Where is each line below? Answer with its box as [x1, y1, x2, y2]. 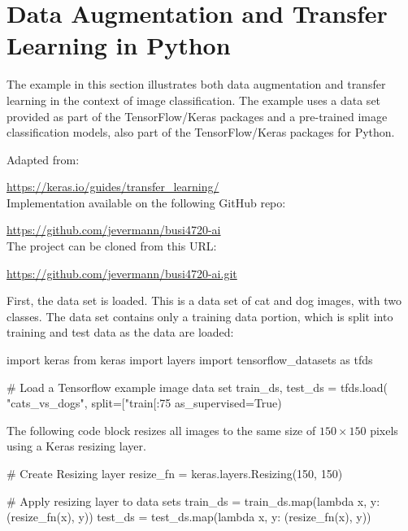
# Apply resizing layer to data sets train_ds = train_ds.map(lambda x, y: [7, 492, 380, 509]
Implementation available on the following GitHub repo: [7, 194, 286, 211]
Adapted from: [7, 150, 80, 168]
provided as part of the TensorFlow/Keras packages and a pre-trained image [7, 107, 388, 124]
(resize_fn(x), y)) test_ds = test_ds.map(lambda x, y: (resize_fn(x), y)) [7, 508, 371, 525]
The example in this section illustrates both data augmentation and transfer [7, 76, 386, 93]
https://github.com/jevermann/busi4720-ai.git [7, 264, 237, 281]
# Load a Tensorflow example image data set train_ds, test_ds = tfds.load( [7, 378, 388, 395]
